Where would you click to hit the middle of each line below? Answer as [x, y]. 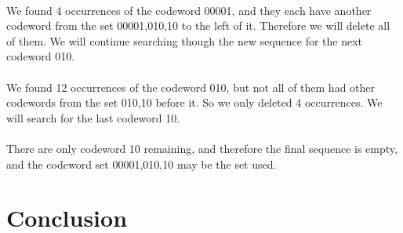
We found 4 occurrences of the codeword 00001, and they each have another [189, 10]
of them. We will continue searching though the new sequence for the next [185, 40]
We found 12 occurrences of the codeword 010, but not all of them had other [191, 87]
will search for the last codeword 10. [93, 117]
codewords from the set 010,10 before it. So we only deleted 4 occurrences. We [194, 102]
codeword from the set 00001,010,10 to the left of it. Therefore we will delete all [198, 25]
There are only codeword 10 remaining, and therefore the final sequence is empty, [202, 148]
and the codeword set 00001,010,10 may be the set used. [142, 164]
